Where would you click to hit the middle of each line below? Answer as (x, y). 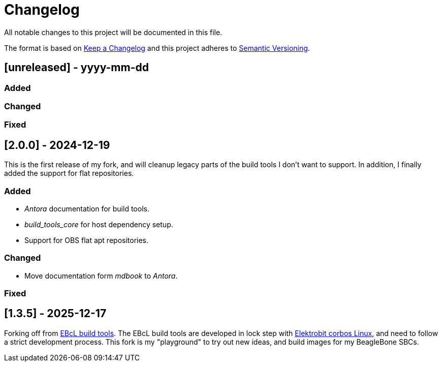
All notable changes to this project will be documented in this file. (113, 32)
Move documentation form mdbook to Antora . (101, 276)
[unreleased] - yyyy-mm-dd (76, 68)
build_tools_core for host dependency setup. (99, 224)
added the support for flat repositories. (69, 173)
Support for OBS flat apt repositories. (87, 240)
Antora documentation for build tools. (87, 208)
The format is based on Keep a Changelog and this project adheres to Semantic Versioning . (157, 48)
